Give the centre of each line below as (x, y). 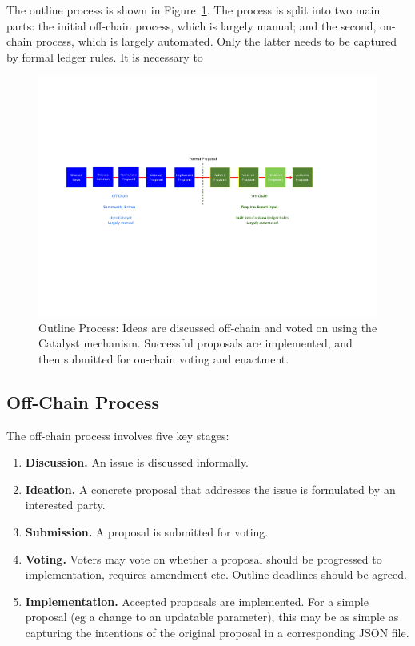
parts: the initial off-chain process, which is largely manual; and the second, (192, 25)
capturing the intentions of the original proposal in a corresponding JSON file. (217, 632)
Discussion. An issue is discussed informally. (137, 462)
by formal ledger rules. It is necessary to (105, 56)
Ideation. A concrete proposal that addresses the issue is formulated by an (210, 489)
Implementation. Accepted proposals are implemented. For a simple (197, 601)
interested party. (65, 505)
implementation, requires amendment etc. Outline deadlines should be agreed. (216, 574)
